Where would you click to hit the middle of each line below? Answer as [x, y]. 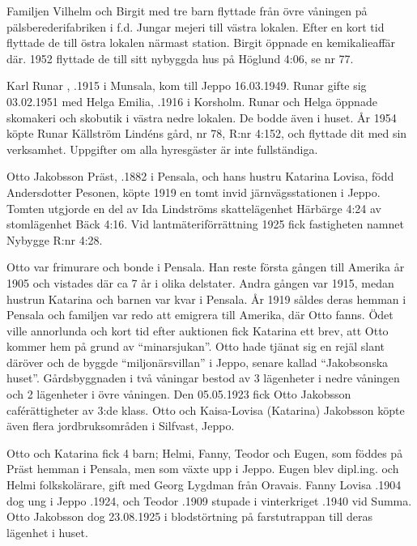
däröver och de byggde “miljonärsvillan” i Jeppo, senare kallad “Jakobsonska [198, 362]
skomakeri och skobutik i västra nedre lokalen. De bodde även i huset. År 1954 [202, 117]
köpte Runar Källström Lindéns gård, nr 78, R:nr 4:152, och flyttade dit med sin [207, 133]
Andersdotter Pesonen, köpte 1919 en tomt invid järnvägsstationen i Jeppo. [194, 192]
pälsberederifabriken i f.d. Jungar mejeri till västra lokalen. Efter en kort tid [196, 26]
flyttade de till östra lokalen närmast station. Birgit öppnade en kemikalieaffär [201, 43]
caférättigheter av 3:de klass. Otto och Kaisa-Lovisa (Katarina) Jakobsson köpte [206, 409]
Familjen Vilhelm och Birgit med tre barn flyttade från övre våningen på [187, 11]
